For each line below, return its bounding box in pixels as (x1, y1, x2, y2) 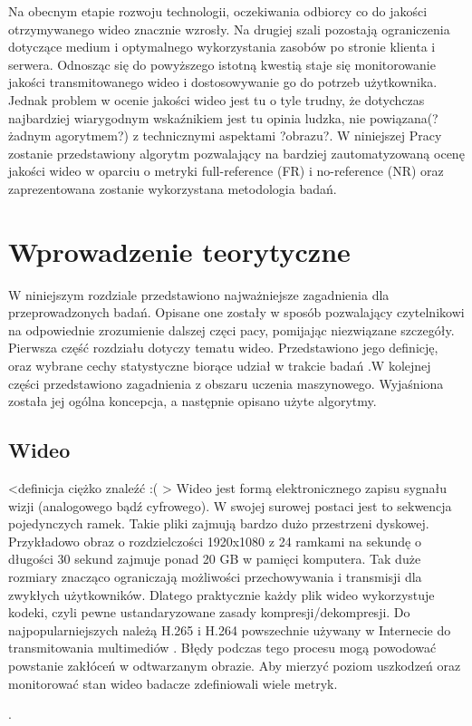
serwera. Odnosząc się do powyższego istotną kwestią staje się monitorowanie (8, 54, 436, 73)
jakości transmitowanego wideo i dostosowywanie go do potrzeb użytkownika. (8, 73, 438, 92)
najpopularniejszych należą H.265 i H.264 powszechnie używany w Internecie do (8, 620, 451, 639)
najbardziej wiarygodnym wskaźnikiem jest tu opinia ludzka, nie (8, 108, 366, 127)
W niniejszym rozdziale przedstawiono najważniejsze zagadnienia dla (8, 285, 390, 304)
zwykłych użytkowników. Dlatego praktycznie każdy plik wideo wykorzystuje (8, 585, 435, 604)
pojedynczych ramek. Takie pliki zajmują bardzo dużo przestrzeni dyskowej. (8, 514, 429, 533)
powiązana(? (369, 108, 438, 127)
